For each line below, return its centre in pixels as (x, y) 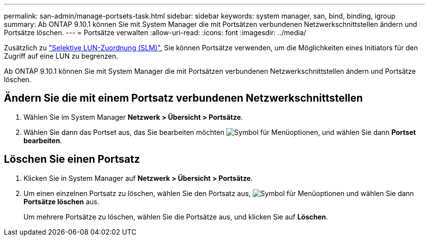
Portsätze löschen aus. (61, 201)
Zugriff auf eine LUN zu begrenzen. (61, 56)
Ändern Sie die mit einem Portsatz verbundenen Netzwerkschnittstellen (183, 98)
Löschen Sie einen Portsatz (72, 159)
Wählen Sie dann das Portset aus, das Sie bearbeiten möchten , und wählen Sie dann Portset (220, 132)
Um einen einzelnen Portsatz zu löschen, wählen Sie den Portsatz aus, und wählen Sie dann (219, 193)
